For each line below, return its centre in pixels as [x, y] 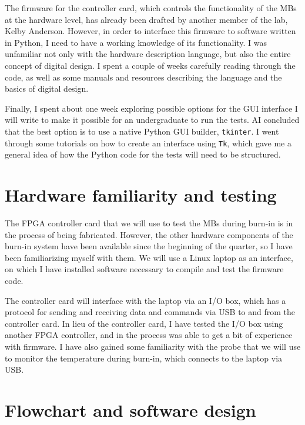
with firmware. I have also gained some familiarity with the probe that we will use [153, 346]
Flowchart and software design [130, 409]
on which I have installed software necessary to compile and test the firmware [144, 269]
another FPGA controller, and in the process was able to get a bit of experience [149, 335]
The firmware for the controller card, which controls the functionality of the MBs [151, 8]
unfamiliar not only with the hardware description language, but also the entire [148, 54]
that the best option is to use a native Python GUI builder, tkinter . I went [142, 131]
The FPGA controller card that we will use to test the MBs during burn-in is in [149, 222]
